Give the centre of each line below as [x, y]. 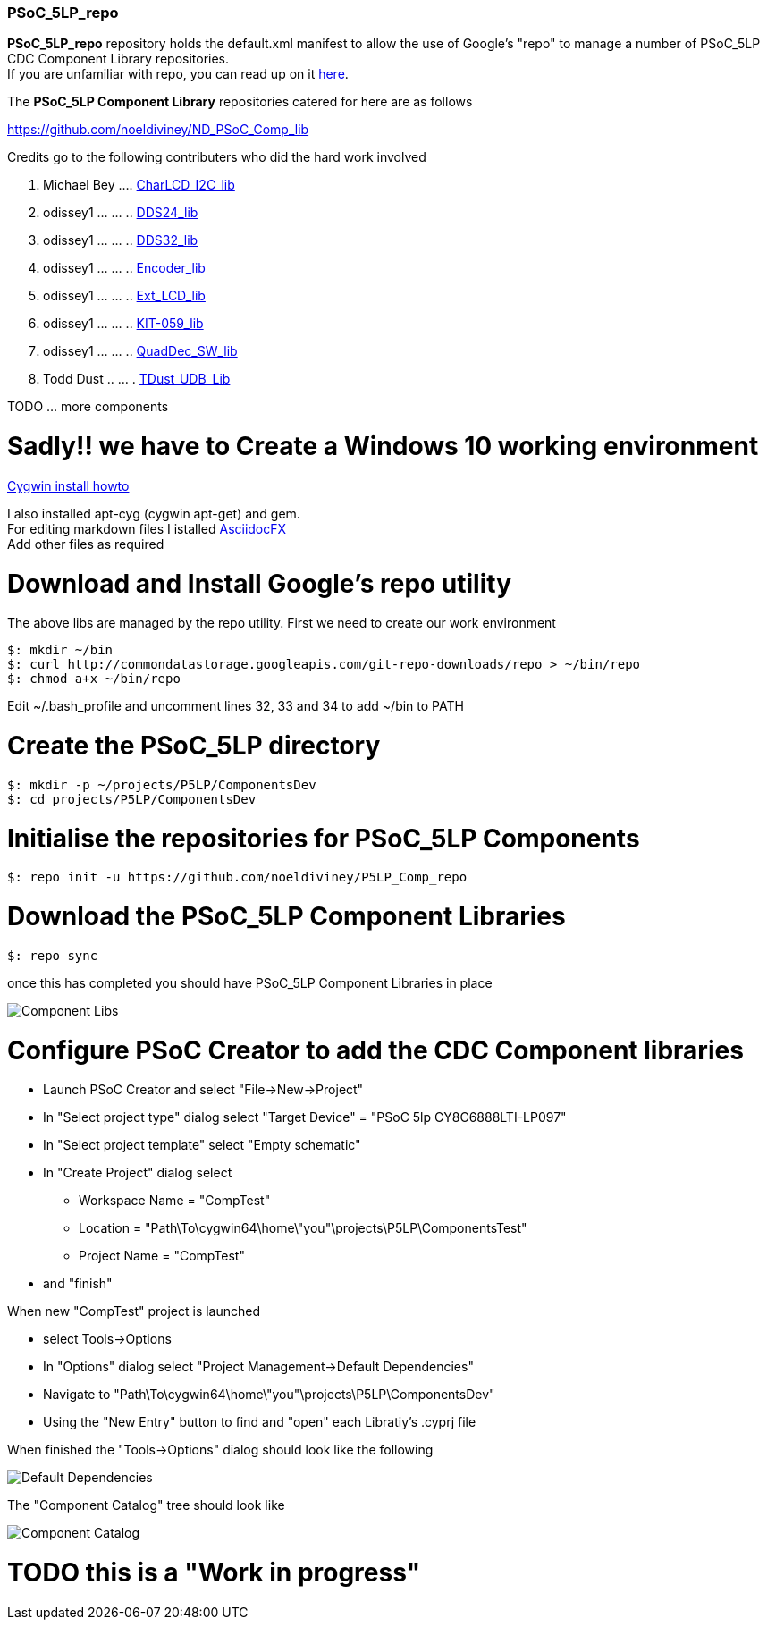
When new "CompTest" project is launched [134, 1311]
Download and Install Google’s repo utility [260, 583]
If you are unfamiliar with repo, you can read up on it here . [178, 74]
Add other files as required [86, 544]
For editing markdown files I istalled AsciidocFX [147, 528]
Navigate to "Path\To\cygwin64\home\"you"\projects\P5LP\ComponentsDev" [269, 1395]
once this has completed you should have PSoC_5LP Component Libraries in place [250, 982]
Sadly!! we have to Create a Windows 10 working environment [383, 447]
